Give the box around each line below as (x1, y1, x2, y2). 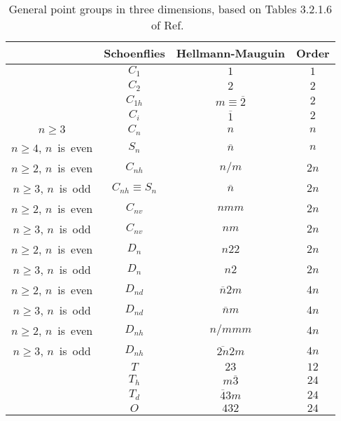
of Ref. (151, 17, 184, 33)
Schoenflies (104, 45, 165, 61)
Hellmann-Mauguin (176, 45, 285, 61)
